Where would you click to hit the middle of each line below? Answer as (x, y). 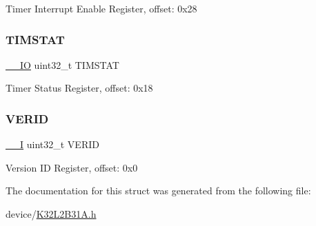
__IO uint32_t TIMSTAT (62, 64)
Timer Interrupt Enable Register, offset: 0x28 (101, 8)
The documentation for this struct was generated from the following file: (158, 191)
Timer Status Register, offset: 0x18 (79, 88)
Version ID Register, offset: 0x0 (72, 167)
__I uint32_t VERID (52, 144)
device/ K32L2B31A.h (51, 214)
